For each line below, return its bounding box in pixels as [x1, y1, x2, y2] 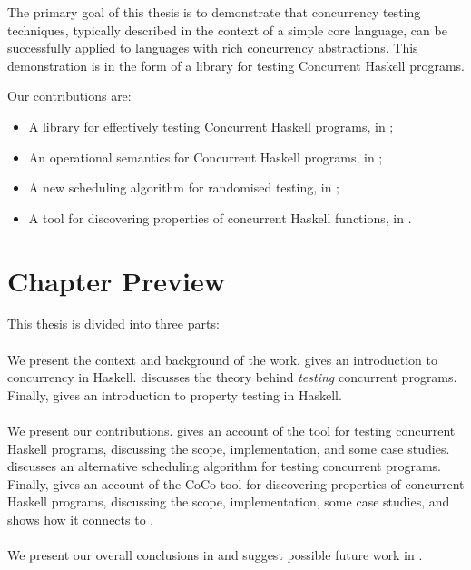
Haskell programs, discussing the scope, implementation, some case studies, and [7, 492, 450, 511]
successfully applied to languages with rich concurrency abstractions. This [7, 38, 418, 57]
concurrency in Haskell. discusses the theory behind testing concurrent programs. [7, 368, 457, 387]
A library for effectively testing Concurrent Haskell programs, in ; [28, 116, 394, 135]
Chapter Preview [7, 261, 225, 299]
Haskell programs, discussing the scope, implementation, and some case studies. [7, 438, 450, 457]
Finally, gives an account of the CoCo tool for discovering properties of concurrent [7, 474, 465, 493]
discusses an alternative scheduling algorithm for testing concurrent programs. [7, 457, 441, 476]
